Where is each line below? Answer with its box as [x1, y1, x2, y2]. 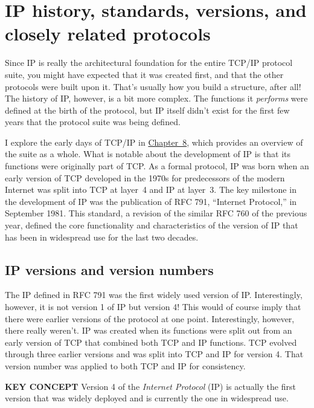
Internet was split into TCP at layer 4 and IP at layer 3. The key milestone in [5, 183, 296, 196]
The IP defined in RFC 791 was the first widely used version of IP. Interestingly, [5, 288, 303, 301]
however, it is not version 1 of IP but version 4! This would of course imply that [5, 300, 301, 313]
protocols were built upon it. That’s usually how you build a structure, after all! [5, 80, 301, 92]
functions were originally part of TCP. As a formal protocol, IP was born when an [5, 160, 309, 172]
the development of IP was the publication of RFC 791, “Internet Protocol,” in [5, 195, 297, 207]
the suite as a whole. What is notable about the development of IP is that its [5, 147, 291, 160]
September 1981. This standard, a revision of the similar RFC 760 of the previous [5, 207, 307, 219]
